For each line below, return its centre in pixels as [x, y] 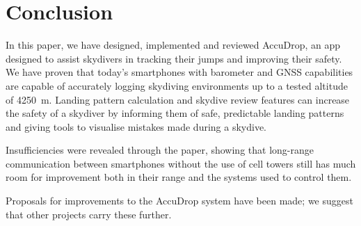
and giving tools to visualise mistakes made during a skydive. [136, 126]
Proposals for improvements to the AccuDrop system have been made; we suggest [179, 201]
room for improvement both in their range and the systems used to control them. [179, 177]
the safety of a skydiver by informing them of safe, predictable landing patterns [175, 113]
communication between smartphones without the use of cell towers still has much [181, 163]
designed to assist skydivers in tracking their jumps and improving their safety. [174, 58]
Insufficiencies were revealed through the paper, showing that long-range [160, 150]
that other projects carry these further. [89, 214]
